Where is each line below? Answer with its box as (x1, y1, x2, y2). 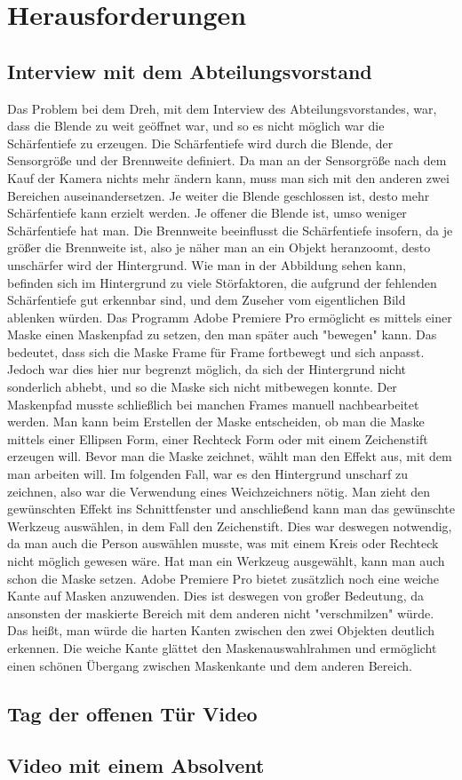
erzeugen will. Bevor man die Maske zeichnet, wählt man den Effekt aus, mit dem (7, 447, 452, 466)
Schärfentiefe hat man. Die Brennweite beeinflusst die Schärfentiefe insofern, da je (7, 220, 453, 239)
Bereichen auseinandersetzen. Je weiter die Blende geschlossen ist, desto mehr (7, 186, 430, 204)
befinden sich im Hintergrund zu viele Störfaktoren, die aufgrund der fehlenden (7, 273, 437, 291)
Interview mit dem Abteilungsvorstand (7, 57, 372, 84)
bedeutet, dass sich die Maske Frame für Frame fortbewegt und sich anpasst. (7, 342, 425, 361)
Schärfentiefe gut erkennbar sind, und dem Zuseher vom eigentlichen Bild (7, 291, 406, 309)
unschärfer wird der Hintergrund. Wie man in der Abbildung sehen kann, (7, 255, 406, 274)
